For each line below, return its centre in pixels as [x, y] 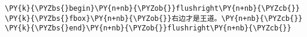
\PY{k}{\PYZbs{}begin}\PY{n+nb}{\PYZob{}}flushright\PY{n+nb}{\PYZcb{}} [152, 8]
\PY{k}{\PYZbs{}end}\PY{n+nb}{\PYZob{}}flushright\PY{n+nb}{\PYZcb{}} [148, 28]
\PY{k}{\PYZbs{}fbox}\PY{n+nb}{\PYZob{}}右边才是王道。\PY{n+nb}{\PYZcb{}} [154, 18]
